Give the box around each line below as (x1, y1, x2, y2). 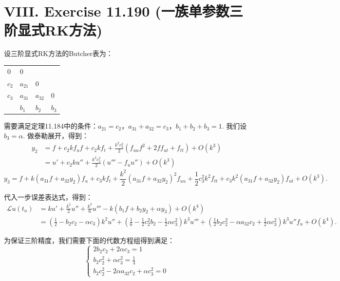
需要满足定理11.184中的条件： (4, 121, 98, 131)
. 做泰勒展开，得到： (23, 130, 89, 140)
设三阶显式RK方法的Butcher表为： (4, 48, 113, 58)
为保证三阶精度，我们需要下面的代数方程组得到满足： (4, 235, 174, 245)
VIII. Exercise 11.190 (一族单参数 (4, 1, 229, 21)
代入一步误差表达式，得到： (4, 191, 93, 202)
